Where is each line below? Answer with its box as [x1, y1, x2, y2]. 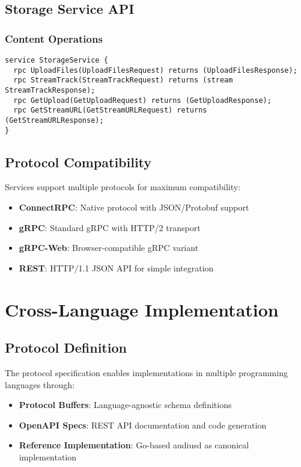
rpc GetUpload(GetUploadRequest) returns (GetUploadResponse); [13, 96, 272, 105]
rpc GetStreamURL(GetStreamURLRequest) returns [13, 106, 207, 115]
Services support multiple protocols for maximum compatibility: [5, 181, 241, 193]
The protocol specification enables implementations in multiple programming [5, 366, 288, 379]
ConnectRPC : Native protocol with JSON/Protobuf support [19, 201, 249, 214]
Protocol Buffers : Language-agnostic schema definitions [19, 398, 232, 411]
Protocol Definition [5, 338, 127, 357]
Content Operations [5, 31, 103, 46]
